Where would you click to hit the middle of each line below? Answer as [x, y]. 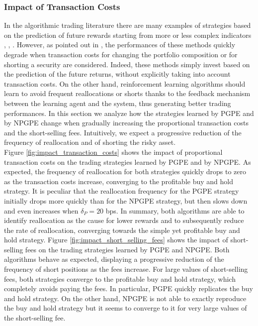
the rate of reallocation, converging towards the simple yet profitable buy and [122, 230]
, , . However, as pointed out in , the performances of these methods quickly [120, 45]
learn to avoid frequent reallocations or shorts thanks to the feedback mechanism [127, 93]
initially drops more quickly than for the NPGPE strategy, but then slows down [126, 200]
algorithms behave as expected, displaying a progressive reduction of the [114, 259]
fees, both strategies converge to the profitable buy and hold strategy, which [120, 278]
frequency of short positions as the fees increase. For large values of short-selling [126, 269]
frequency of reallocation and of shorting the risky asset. [90, 142]
